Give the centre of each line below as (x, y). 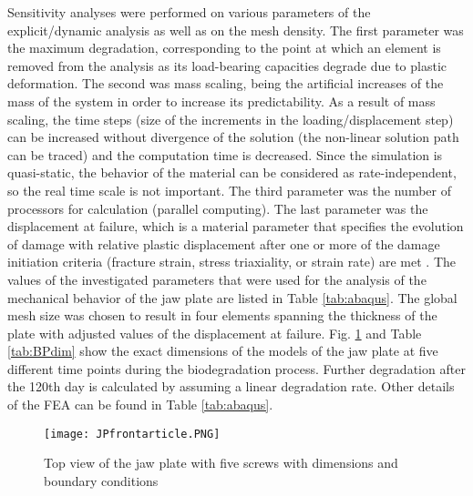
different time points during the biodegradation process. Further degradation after (236, 368)
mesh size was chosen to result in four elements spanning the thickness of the (222, 315)
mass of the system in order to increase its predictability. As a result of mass (221, 101)
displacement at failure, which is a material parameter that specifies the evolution (236, 226)
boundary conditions (101, 480)
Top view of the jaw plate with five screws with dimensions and (221, 463)
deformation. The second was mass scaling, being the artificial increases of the (226, 83)
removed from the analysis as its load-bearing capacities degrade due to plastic (227, 65)
